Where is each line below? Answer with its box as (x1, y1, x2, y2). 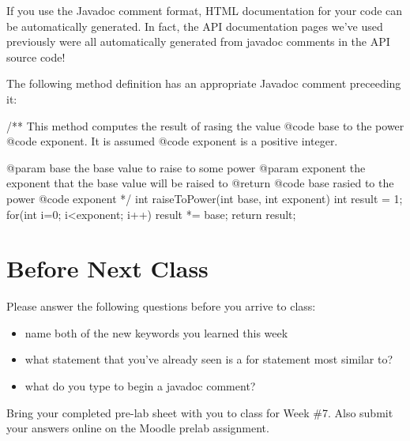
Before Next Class (6, 252, 209, 285)
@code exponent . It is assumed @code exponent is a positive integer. (6, 133, 338, 149)
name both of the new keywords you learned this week (24, 324, 288, 341)
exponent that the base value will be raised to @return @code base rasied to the (6, 175, 394, 191)
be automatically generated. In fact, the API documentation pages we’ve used (6, 17, 383, 34)
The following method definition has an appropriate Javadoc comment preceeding (6, 75, 401, 92)
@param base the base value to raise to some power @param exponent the (6, 159, 366, 175)
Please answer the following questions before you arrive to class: (6, 298, 316, 315)
